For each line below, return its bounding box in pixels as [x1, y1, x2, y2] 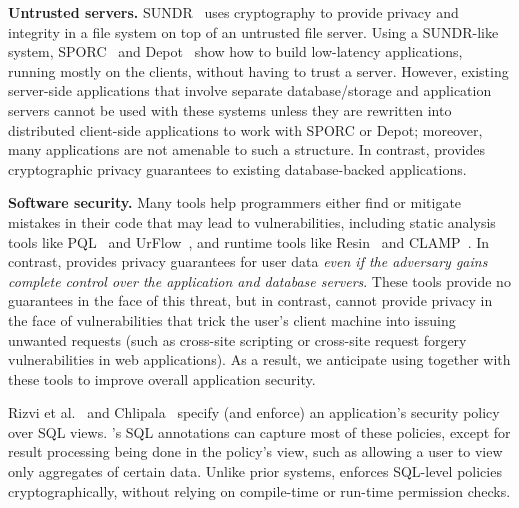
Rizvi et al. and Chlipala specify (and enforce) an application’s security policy [8, 402, 500, 423]
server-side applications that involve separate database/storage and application [8, 80, 492, 101]
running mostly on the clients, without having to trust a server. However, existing [8, 60, 509, 81]
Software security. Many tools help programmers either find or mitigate [8, 192, 462, 213]
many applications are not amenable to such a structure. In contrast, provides [8, 139, 485, 160]
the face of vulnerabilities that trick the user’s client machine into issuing [8, 309, 456, 330]
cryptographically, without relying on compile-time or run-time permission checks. [8, 480, 511, 501]
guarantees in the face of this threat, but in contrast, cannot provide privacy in [8, 290, 493, 311]
